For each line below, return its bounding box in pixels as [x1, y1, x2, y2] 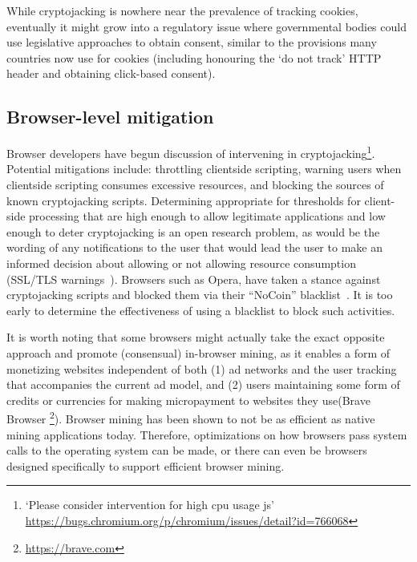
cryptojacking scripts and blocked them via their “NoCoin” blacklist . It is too [6, 286, 393, 303]
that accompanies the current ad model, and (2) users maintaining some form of [6, 376, 400, 393]
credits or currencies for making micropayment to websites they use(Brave [6, 391, 370, 408]
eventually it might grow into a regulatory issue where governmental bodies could [6, 18, 407, 34]
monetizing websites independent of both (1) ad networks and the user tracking [6, 360, 397, 377]
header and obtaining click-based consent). [6, 65, 216, 82]
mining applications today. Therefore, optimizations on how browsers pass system [6, 426, 407, 443]
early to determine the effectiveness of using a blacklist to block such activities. [6, 301, 395, 318]
